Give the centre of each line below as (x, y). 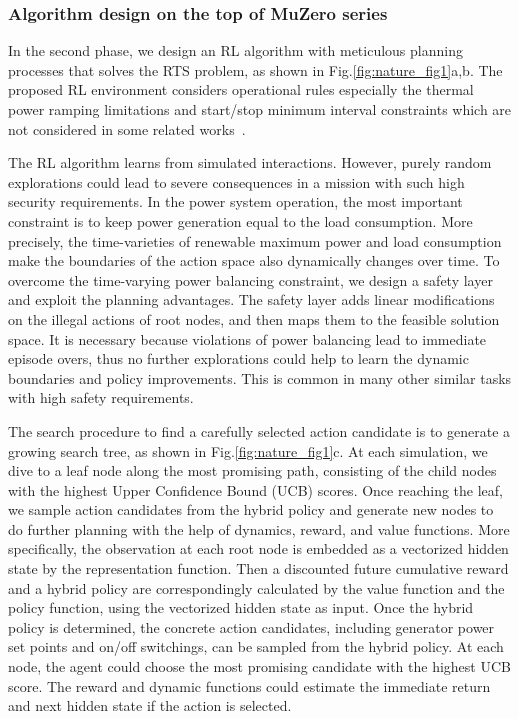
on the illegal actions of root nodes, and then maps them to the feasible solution (254, 318)
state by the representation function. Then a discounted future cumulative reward (258, 568)
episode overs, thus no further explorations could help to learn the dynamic (238, 358)
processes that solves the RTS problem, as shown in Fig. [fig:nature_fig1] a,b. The (255, 69)
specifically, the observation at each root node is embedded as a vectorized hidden (258, 548)
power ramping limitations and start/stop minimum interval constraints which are (260, 109)
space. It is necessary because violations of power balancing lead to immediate (247, 338)
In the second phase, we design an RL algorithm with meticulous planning (235, 50)
